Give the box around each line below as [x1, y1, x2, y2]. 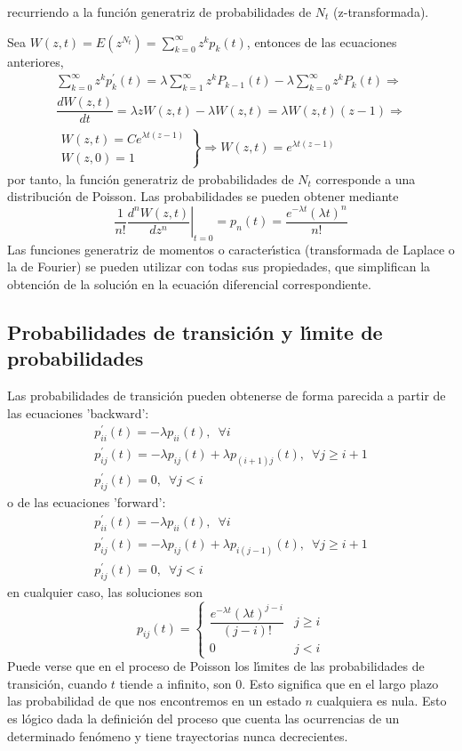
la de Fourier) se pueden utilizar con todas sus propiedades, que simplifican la [7, 257, 431, 276]
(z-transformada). [333, 3, 429, 20]
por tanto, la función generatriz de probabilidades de [7, 169, 294, 188]
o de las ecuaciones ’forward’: [7, 493, 166, 512]
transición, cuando [7, 674, 108, 692]
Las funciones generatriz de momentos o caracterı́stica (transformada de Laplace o [7, 239, 455, 258]
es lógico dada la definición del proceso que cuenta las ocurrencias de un [7, 709, 400, 728]
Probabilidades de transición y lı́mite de [7, 318, 383, 345]
